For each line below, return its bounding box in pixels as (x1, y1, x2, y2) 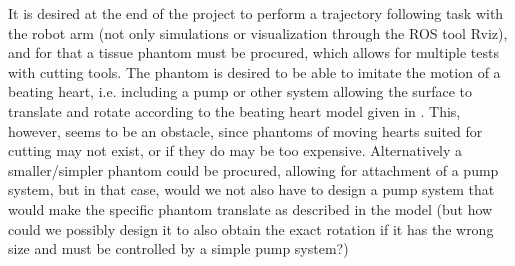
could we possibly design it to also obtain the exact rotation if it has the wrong (8, 218, 494, 239)
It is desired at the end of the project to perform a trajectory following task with (8, 3, 504, 23)
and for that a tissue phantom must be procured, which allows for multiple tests (8, 42, 500, 63)
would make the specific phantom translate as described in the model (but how (8, 198, 493, 219)
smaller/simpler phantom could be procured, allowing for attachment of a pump (8, 159, 499, 180)
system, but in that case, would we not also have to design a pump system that (8, 179, 495, 200)
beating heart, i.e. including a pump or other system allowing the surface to (8, 81, 472, 102)
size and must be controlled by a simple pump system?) (8, 238, 349, 259)
